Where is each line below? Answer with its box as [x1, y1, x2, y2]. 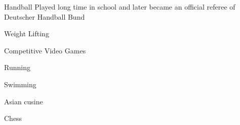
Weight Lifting [4, 28, 49, 39]
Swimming [4, 79, 36, 89]
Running [4, 62, 30, 73]
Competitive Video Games [4, 45, 86, 55]
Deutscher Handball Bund [4, 11, 85, 22]
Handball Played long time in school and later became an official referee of [4, 2, 235, 12]
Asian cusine [4, 96, 43, 106]
